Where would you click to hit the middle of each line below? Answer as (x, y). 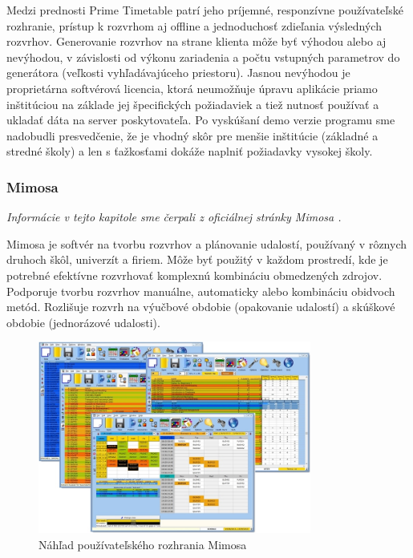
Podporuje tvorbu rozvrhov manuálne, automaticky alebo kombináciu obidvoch (201, 291)
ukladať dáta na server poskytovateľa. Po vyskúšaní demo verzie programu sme (201, 120)
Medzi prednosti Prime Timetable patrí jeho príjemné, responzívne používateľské (205, 10)
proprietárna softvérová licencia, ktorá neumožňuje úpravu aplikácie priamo (192, 88)
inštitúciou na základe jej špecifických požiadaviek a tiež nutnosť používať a (193, 104)
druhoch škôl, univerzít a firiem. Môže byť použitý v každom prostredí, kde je (197, 259)
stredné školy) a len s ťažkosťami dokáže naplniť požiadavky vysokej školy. (190, 151)
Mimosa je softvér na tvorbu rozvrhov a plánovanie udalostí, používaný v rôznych (207, 243)
